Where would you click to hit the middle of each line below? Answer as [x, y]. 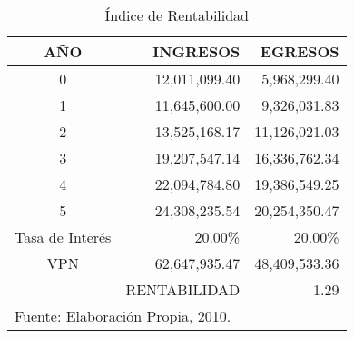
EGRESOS [300, 51]
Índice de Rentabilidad [177, 15]
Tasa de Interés [63, 237]
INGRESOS [197, 51]
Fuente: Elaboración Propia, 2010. [123, 316]
